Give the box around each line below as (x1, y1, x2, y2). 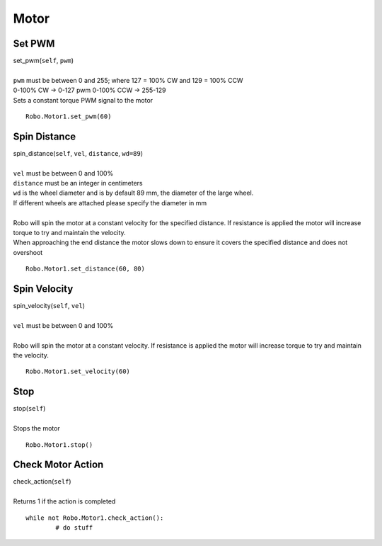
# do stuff (55, 524, 93, 532)
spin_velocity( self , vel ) (13, 302, 85, 310)
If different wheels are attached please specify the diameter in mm (13, 198, 207, 207)
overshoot (13, 248, 43, 256)
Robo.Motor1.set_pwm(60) (25, 113, 112, 120)
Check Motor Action (13, 459, 104, 471)
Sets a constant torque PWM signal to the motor (13, 96, 154, 104)
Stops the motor (13, 424, 60, 433)
